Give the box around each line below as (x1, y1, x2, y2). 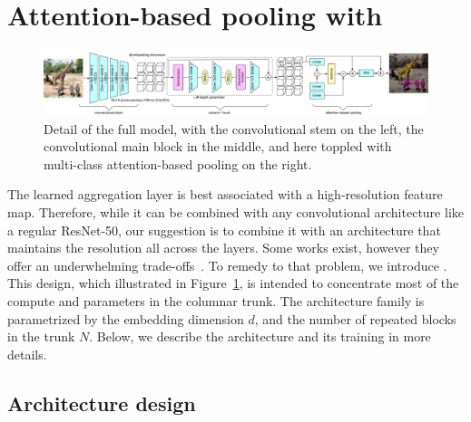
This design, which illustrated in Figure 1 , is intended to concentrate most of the (7, 273, 459, 293)
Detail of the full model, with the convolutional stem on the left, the (44, 119, 424, 138)
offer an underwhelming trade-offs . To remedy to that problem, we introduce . (7, 255, 447, 274)
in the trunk (7, 327, 75, 346)
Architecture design (7, 388, 196, 417)
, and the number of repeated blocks (254, 309, 456, 328)
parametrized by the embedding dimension (7, 309, 244, 328)
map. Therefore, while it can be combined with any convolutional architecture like (7, 202, 464, 221)
